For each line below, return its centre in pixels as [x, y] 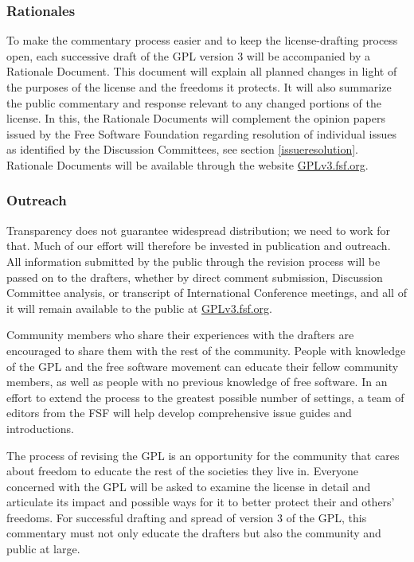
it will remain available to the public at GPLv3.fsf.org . [139, 308]
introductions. [40, 428]
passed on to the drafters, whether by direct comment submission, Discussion [195, 277]
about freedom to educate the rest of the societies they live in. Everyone [182, 471]
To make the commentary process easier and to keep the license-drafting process [202, 40]
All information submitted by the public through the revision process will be [193, 261]
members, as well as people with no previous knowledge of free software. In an [197, 382]
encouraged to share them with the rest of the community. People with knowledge [206, 350]
